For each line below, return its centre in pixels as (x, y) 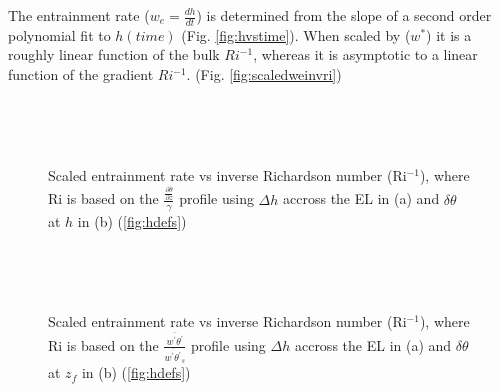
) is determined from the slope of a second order (344, 15)
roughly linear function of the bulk (114, 54)
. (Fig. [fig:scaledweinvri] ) (264, 74)
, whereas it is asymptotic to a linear (365, 54)
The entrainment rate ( (79, 15)
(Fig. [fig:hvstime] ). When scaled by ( (296, 34)
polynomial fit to (59, 34)
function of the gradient (81, 74)
